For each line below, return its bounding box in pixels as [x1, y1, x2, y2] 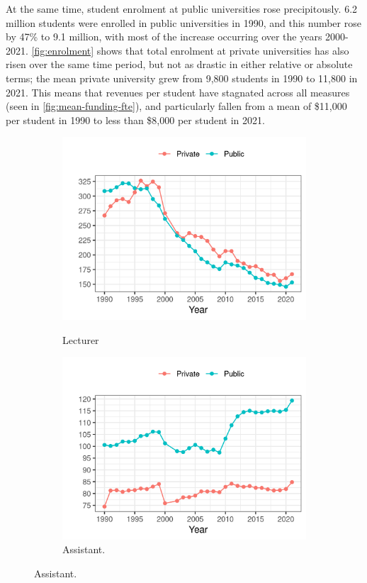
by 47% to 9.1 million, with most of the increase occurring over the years [6, 29, 322, 44]
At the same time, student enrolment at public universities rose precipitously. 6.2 [6, 1, 358, 16]
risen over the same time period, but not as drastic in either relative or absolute [6, 57, 353, 72]
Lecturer [62, 332, 99, 347]
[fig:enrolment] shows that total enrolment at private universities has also [31, 43, 349, 57]
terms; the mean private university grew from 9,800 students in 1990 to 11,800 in [6, 70, 358, 85]
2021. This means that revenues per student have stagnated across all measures [6, 84, 350, 99]
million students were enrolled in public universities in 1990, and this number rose [6, 15, 361, 30]
